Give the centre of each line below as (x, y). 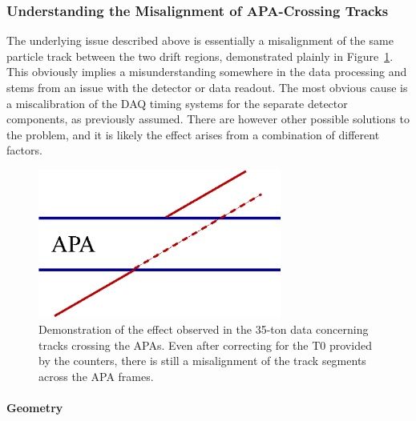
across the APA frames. (96, 376)
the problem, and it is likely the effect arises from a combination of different (193, 134)
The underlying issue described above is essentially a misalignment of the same (200, 40)
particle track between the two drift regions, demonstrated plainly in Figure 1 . (200, 56)
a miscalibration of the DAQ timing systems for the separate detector (177, 103)
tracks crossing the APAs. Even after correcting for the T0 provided (205, 345)
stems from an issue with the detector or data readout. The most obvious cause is (207, 87)
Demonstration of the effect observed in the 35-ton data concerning (204, 329)
